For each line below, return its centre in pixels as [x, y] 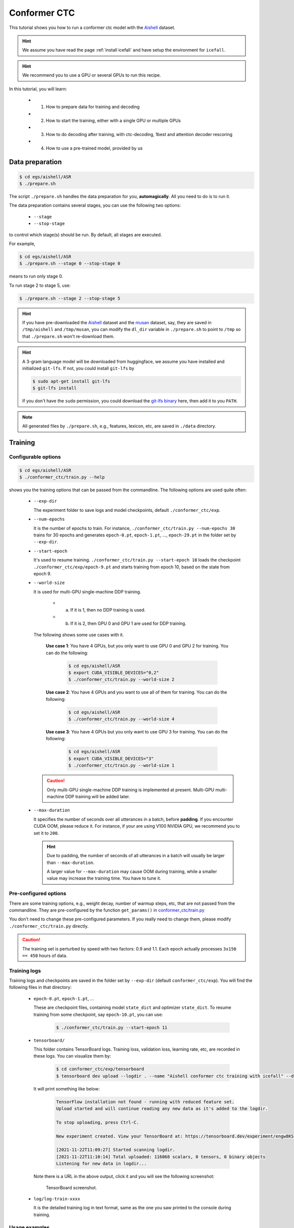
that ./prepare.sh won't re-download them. [68, 336]
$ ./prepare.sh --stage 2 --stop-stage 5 [70, 298]
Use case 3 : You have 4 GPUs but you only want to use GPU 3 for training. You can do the [137, 732]
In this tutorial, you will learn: [38, 89]
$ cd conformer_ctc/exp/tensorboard [100, 1069]
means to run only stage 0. [36, 276]
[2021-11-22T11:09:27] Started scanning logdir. [116, 1150]
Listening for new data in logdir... [101, 1164]
